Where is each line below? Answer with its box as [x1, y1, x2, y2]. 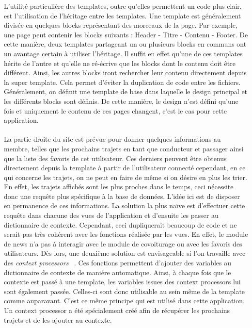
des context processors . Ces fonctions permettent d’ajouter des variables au [4, 258, 232, 268]
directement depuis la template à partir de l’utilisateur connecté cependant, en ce [4, 163, 246, 173]
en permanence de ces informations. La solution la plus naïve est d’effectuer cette [4, 200, 245, 211]
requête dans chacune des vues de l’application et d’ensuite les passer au [4, 210, 219, 220]
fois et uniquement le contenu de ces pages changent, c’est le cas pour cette [4, 105, 227, 115]
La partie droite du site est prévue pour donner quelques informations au [4, 134, 221, 144]
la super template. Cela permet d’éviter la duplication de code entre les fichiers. [4, 77, 241, 87]
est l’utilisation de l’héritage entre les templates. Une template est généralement [4, 10, 241, 20]
